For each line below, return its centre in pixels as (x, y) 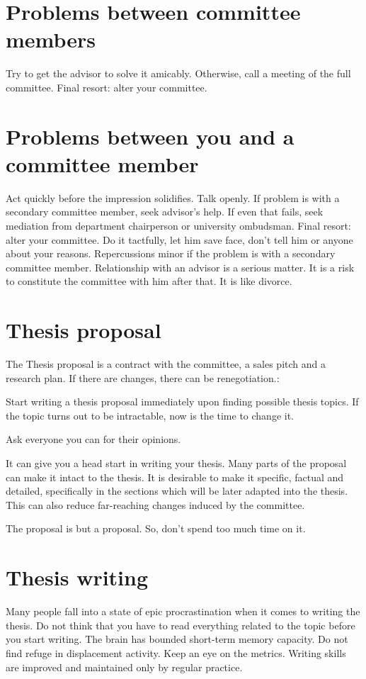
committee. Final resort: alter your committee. (107, 87)
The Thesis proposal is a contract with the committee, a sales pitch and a (166, 364)
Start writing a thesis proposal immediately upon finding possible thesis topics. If (182, 402)
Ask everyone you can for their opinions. (93, 439)
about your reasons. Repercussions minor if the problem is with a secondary (171, 253)
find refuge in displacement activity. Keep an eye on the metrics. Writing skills (176, 652)
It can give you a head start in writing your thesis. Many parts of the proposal (176, 463)
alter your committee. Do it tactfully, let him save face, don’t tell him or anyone (179, 239)
